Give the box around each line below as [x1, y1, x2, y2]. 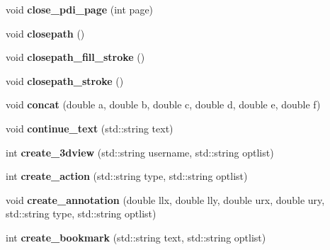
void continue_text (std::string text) [6, 120, 173, 135]
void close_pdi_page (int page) [6, 2, 154, 16]
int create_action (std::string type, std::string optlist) [6, 169, 248, 183]
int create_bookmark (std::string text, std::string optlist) [6, 229, 266, 244]
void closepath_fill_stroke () [6, 50, 145, 64]
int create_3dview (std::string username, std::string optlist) [6, 144, 274, 159]
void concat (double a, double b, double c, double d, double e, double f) [6, 97, 321, 112]
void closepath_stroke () [6, 73, 124, 88]
